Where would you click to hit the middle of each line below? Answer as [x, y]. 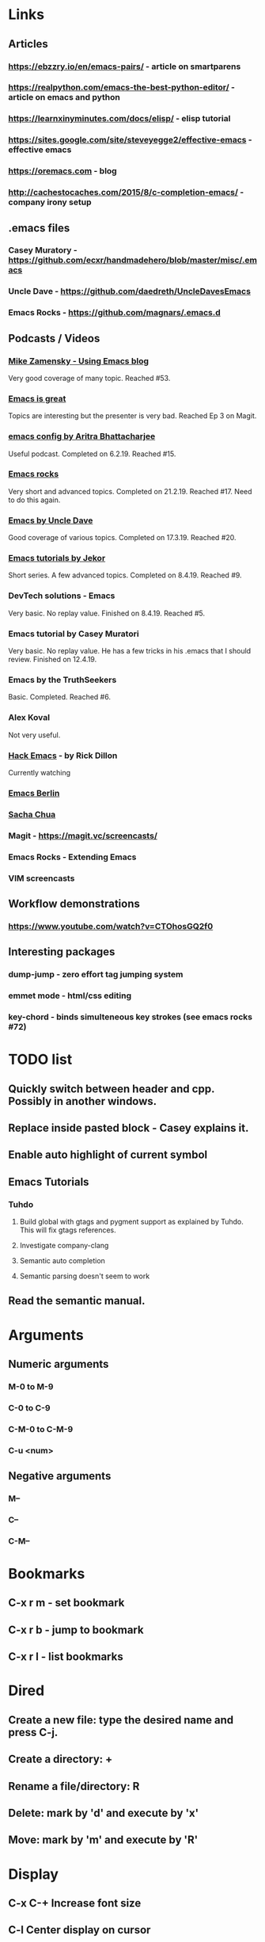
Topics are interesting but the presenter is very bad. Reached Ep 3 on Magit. [132, 416]
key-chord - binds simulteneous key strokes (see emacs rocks [131, 1017]
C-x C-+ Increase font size [75, 1903]
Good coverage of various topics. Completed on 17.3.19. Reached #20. [122, 538]
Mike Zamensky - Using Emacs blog [78, 360]
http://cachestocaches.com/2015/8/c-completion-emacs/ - [126, 192]
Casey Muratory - [43, 250]
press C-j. [33, 1732]
